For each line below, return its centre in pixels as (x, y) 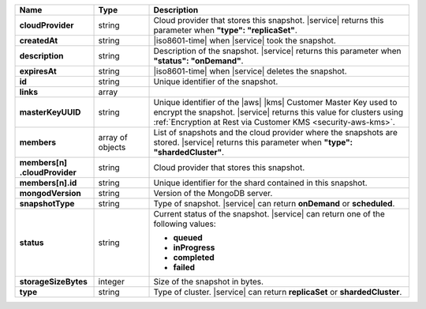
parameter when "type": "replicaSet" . (225, 30)
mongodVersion (50, 193)
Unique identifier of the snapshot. (216, 81)
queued (188, 237)
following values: (185, 224)
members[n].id (48, 183)
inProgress (194, 247)
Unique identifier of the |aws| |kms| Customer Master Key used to (275, 102)
